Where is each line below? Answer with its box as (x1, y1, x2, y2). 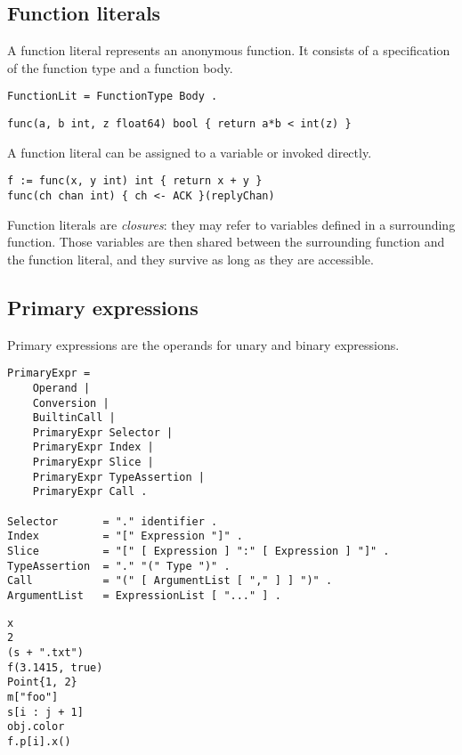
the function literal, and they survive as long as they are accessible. (7, 249, 374, 268)
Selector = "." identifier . (7, 515, 218, 528)
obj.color (7, 720, 65, 734)
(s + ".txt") (7, 646, 84, 659)
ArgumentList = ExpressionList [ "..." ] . (7, 589, 281, 603)
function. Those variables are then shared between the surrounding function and (7, 232, 445, 251)
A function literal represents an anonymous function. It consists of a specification (7, 41, 450, 60)
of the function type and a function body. (7, 58, 233, 77)
